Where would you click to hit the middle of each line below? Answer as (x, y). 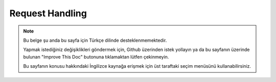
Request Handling (48, 13)
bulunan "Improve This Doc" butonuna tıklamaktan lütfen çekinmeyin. (96, 57)
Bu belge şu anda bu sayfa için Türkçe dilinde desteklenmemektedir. (95, 40)
